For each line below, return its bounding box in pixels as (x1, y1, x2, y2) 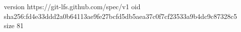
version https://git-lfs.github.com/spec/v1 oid (4, 1, 141, 11)
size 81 (4, 20, 24, 31)
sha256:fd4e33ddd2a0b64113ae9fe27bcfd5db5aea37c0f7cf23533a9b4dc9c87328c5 (4, 11, 237, 21)
